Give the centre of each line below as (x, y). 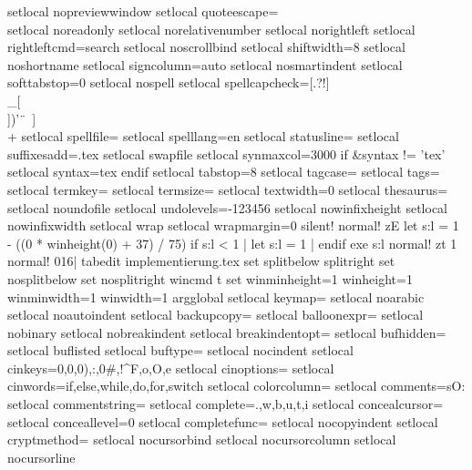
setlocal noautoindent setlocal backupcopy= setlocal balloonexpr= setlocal (215, 315)
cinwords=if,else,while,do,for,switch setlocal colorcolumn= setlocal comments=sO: (236, 386)
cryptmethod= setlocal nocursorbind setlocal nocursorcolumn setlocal (202, 439)
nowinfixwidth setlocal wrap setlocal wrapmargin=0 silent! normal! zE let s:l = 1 (233, 225)
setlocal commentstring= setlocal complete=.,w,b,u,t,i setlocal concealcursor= (226, 404)
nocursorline (41, 457)
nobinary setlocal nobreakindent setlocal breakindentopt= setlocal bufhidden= (227, 332)
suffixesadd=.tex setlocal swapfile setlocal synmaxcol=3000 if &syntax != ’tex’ (226, 153)
